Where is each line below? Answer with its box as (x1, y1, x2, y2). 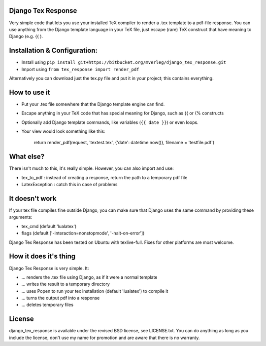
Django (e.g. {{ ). (9, 34, 43, 39)
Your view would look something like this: (21, 128, 105, 134)
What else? (9, 153, 44, 161)
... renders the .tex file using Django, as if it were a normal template (21, 274, 158, 280)
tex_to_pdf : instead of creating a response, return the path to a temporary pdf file (21, 174, 188, 180)
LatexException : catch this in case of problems (21, 182, 118, 188)
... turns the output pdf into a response (21, 295, 100, 301)
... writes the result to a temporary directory (21, 281, 110, 287)
